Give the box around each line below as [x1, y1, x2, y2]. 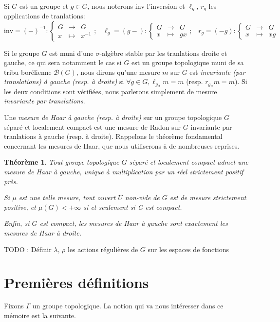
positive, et [4, 202, 36, 212]
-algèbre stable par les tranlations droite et [99, 48, 227, 58]
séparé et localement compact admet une [129, 157, 248, 167]
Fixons [4, 301, 24, 311]
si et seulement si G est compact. [83, 202, 182, 212]
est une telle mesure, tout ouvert [19, 192, 116, 203]
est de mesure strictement [169, 192, 246, 203]
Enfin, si [4, 218, 30, 228]
